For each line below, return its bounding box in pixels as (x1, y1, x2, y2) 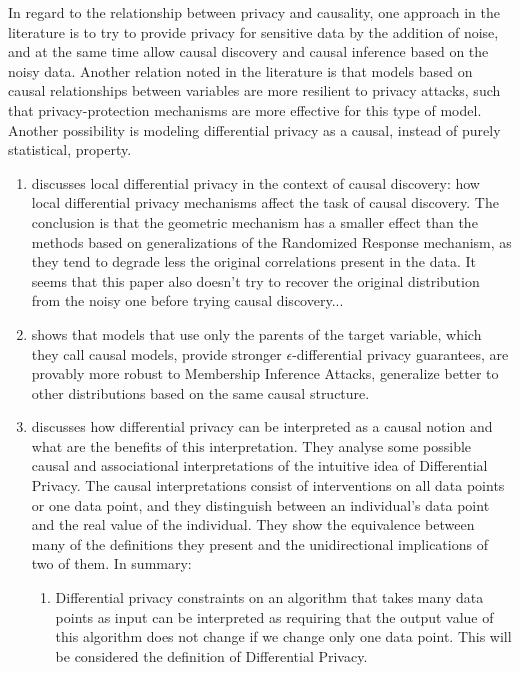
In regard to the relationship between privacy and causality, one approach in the (8, 2, 500, 22)
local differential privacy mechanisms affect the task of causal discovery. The (31, 192, 499, 213)
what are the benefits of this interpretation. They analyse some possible (31, 435, 472, 456)
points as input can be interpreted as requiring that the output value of (55, 606, 494, 627)
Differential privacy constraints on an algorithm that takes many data (55, 587, 484, 608)
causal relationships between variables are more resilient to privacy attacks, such (8, 80, 501, 101)
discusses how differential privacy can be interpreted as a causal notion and (31, 416, 493, 437)
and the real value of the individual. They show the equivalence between (31, 514, 475, 535)
